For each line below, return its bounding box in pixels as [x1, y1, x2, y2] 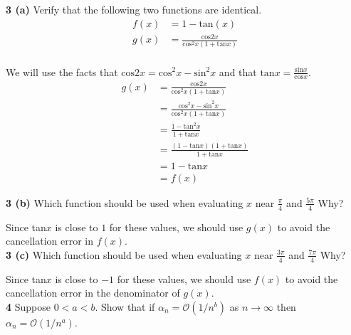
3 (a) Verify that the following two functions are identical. [6, 2, 262, 16]
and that [219, 64, 257, 79]
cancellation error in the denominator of [6, 285, 180, 300]
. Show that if [95, 299, 155, 314]
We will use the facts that [6, 64, 118, 79]
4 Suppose [6, 299, 51, 314]
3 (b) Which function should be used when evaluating [6, 195, 243, 210]
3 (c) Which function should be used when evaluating [6, 247, 242, 262]
